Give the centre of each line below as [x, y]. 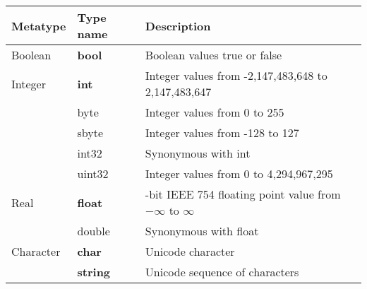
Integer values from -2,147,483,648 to [236, 75]
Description [178, 25]
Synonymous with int [198, 153]
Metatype [39, 25]
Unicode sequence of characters [222, 272]
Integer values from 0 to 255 [215, 112]
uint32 [93, 173]
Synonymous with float [202, 231]
